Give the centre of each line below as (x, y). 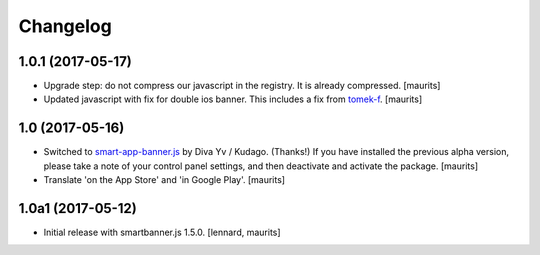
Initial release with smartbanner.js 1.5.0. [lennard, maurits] (162, 232)
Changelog (65, 26)
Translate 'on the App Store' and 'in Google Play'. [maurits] (164, 180)
